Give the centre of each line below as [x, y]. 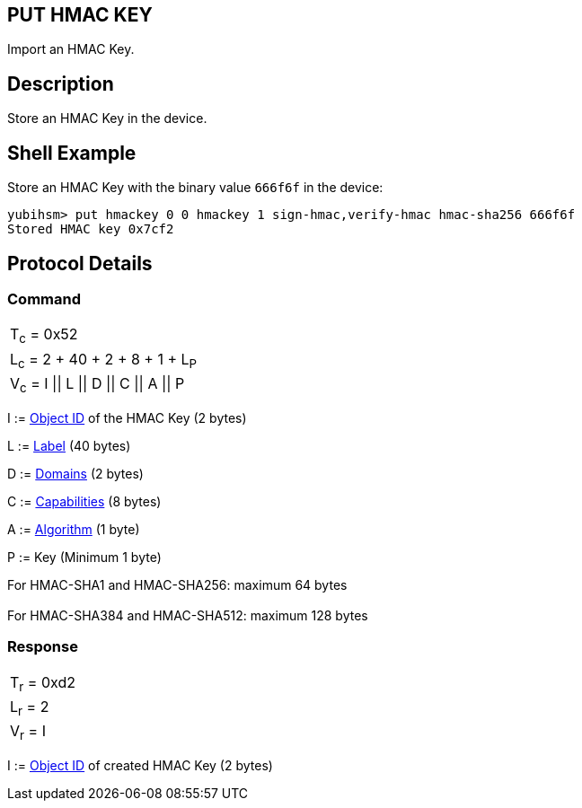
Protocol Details [80, 263]
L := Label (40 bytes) [69, 445]
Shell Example [72, 153]
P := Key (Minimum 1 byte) [84, 557]
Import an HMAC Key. [71, 49]
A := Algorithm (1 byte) [74, 529]
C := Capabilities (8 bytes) [84, 501]
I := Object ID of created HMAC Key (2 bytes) [140, 766]
